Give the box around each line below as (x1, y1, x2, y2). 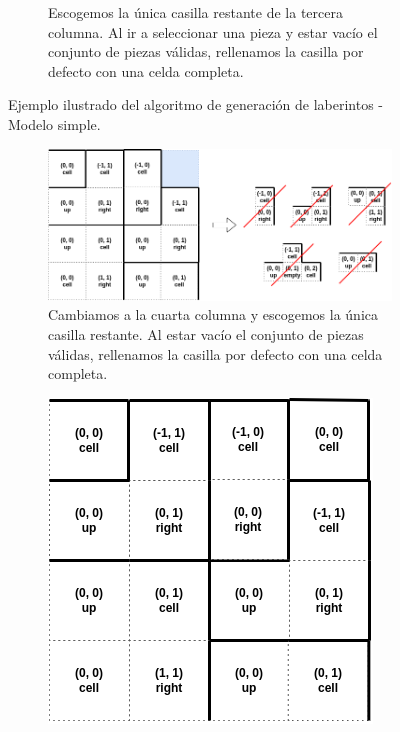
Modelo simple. (8, 113, 101, 134)
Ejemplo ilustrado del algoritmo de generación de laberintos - (8, 94, 384, 115)
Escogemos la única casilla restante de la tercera (48, 2, 343, 22)
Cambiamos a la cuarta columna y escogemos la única (48, 304, 378, 325)
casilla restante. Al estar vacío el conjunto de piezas (48, 324, 364, 345)
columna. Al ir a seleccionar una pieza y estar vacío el (48, 21, 378, 42)
